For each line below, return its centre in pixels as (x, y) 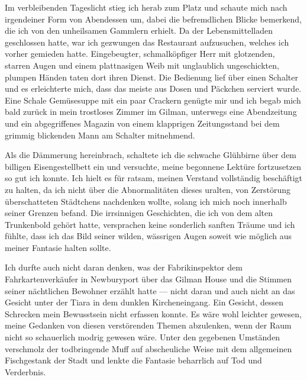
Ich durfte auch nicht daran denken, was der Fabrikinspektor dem (124, 267)
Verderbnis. (25, 371)
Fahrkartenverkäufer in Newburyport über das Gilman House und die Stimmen (148, 279)
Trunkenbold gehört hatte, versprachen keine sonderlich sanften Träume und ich (150, 224)
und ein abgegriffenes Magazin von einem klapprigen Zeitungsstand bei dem (142, 123)
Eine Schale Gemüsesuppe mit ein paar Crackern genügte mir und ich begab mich (153, 100)
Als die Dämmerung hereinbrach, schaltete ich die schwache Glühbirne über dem (151, 155)
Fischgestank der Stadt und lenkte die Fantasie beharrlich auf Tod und (133, 360)
